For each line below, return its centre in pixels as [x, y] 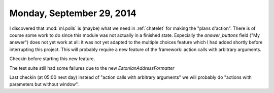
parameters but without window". [44, 84]
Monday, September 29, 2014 [73, 13]
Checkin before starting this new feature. [52, 59]
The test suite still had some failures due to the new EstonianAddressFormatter [92, 68]
